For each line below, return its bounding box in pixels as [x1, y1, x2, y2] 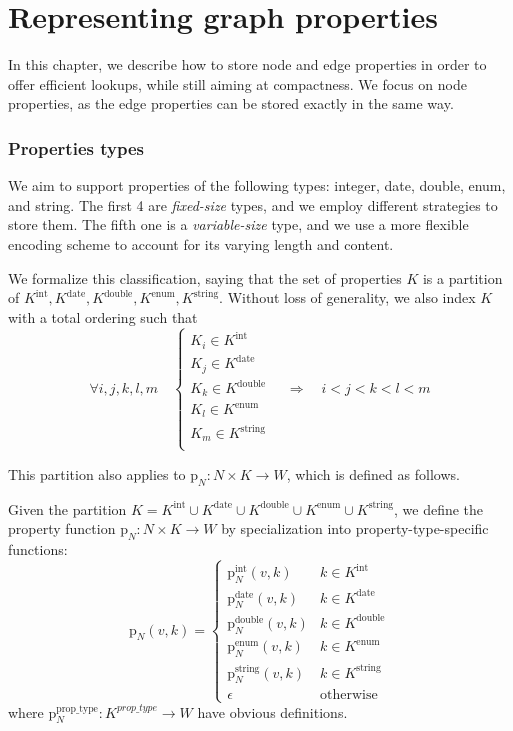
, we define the [394, 498, 484, 519]
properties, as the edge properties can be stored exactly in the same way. [8, 93, 454, 114]
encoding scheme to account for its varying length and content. [8, 233, 394, 254]
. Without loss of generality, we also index [219, 287, 476, 308]
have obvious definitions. [197, 701, 348, 722]
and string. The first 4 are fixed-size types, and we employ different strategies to [8, 194, 498, 215]
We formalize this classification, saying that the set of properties [8, 267, 402, 288]
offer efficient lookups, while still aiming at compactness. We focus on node [8, 73, 467, 94]
